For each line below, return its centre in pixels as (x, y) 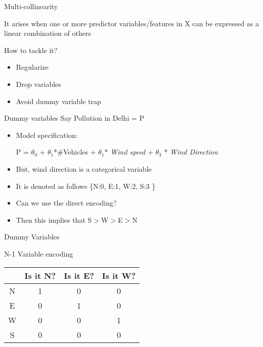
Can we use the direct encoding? (66, 203)
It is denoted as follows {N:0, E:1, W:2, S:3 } (86, 186)
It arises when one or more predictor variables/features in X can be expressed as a (132, 23)
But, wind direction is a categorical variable (84, 168)
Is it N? (40, 275)
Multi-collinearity (31, 6)
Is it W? (119, 275)
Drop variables (38, 84)
